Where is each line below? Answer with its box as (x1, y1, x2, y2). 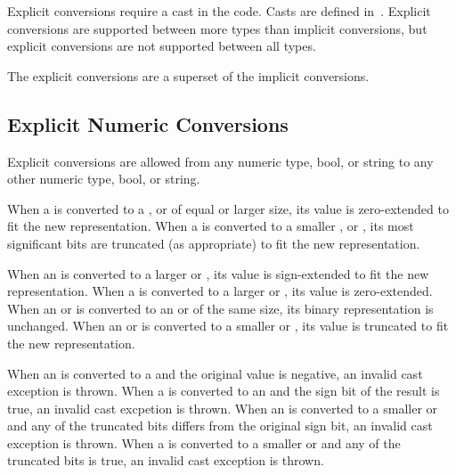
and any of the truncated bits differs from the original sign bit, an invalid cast (7, 416, 433, 435)
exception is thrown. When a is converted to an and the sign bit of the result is (7, 381, 440, 400)
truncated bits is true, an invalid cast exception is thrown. (7, 451, 324, 470)
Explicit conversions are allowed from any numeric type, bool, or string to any (7, 152, 434, 170)
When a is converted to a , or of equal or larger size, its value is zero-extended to (7, 199, 449, 217)
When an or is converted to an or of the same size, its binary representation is (7, 299, 434, 317)
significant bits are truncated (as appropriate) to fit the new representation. (7, 233, 420, 252)
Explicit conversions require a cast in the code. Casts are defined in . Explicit (7, 2, 431, 20)
